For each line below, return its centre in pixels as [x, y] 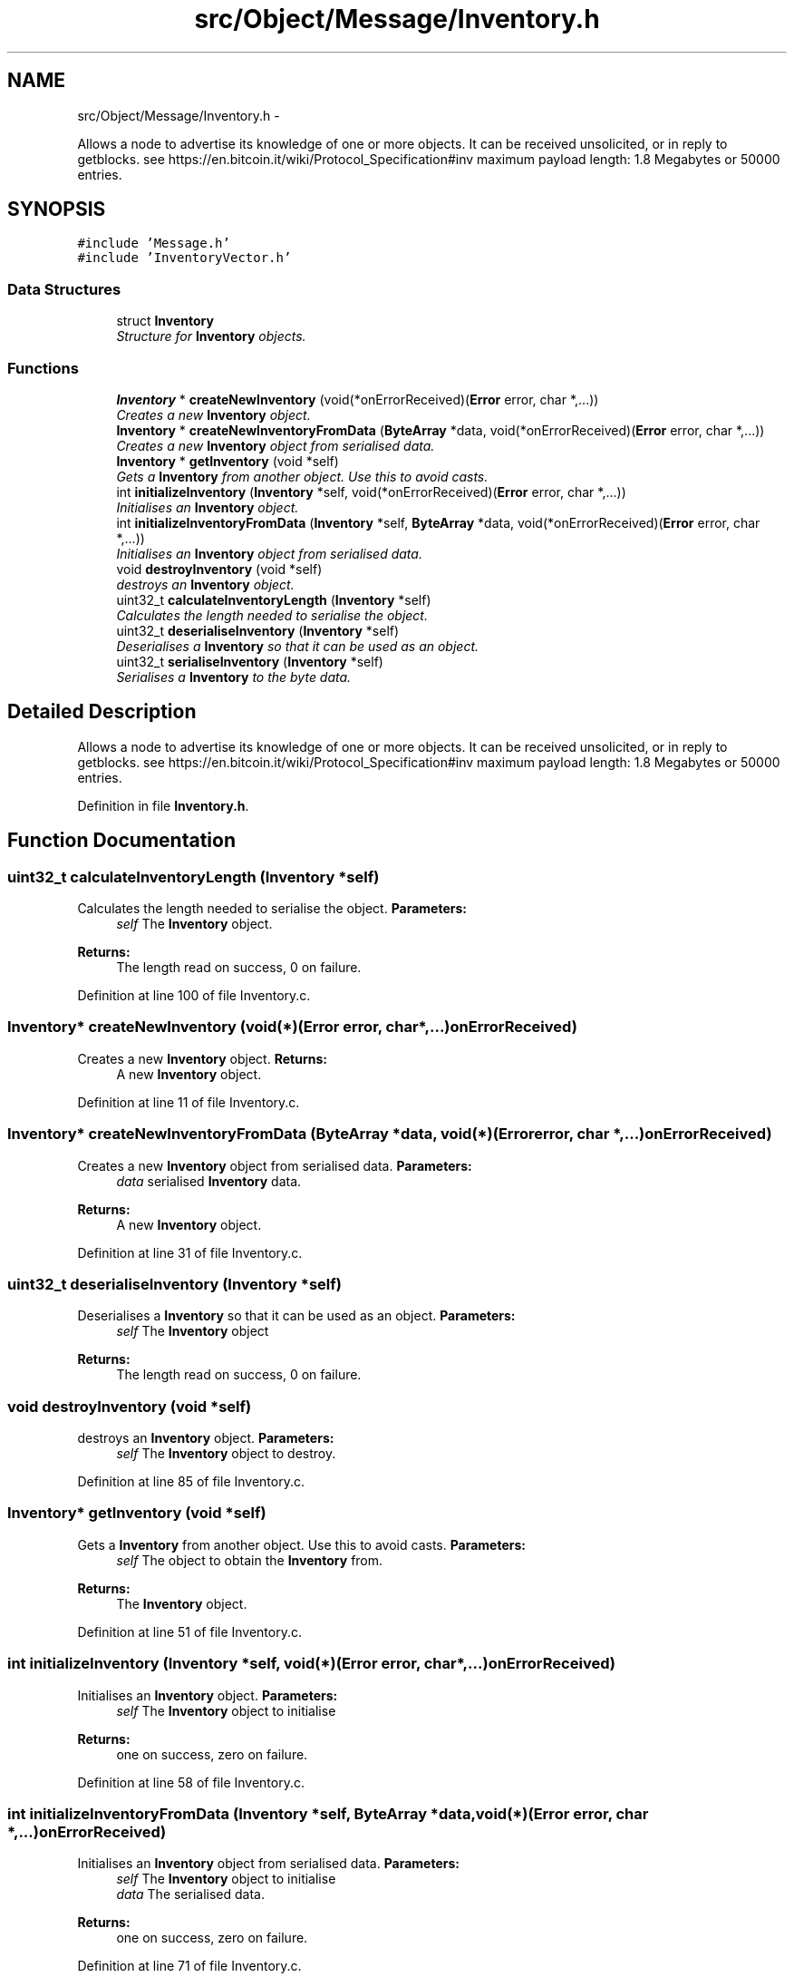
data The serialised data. [191, 1894]
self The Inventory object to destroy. [226, 1453]
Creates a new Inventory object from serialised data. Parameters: [275, 1165]
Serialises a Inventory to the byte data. [234, 677]
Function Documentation [121, 841]
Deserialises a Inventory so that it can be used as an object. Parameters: [296, 1316]
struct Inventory [165, 321]
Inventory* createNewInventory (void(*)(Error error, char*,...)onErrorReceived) [292, 1027]
